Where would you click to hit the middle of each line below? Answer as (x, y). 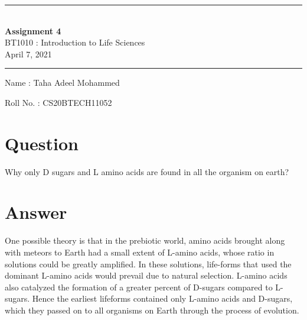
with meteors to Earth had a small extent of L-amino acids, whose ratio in (140, 252)
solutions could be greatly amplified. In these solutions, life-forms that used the (148, 264)
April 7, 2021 (28, 54)
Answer (36, 212)
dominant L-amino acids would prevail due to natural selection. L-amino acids (146, 275)
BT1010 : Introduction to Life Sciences (75, 42)
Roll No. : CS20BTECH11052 (58, 102)
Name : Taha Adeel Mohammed (62, 83)
